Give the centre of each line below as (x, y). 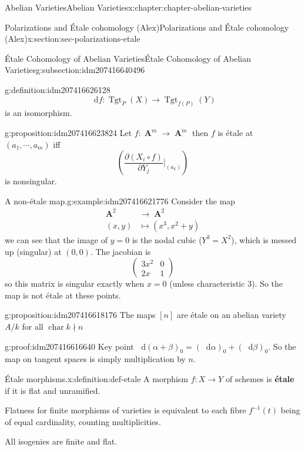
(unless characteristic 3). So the (226, 283)
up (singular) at (33, 251)
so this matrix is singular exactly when (75, 283)
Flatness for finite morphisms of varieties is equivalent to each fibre (125, 410)
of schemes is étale (260, 378)
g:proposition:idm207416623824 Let (68, 133)
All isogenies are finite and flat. (61, 441)
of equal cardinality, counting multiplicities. (83, 421)
